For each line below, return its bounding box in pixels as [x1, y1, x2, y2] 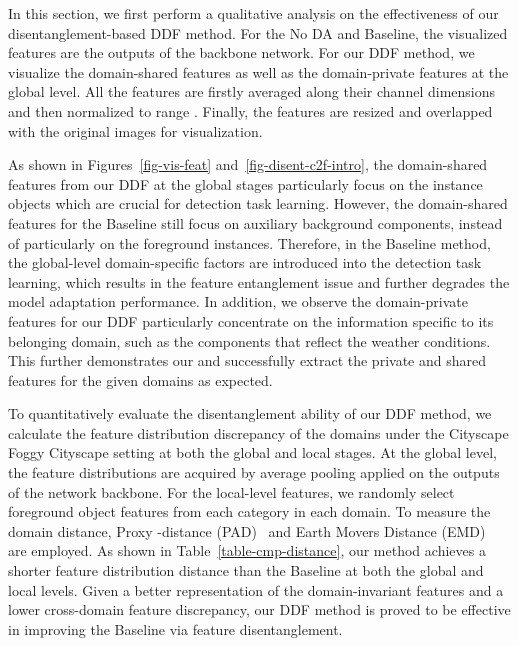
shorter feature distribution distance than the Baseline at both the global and [8, 560, 484, 581]
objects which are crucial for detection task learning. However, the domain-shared [8, 193, 508, 214]
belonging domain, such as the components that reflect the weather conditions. [8, 330, 491, 351]
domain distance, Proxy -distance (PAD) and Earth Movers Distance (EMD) [8, 520, 486, 541]
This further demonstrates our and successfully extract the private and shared [8, 350, 486, 371]
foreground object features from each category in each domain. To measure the [8, 501, 491, 522]
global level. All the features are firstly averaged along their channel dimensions [8, 81, 496, 102]
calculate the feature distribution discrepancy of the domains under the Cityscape [8, 422, 509, 443]
